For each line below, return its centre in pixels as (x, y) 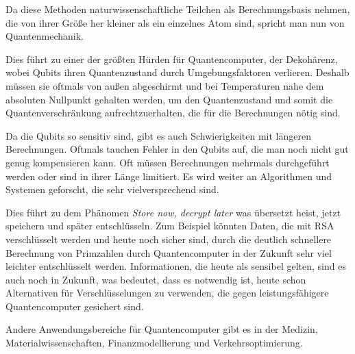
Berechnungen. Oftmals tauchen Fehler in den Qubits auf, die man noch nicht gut (177, 149)
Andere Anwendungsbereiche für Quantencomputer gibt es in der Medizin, (162, 329)
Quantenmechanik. (45, 36)
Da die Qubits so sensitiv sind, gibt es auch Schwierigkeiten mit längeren (158, 135)
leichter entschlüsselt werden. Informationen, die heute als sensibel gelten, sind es (176, 266)
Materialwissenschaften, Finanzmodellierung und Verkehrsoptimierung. (154, 343)
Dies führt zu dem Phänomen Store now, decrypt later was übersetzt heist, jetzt (173, 212)
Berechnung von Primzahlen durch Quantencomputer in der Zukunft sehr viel (169, 252)
